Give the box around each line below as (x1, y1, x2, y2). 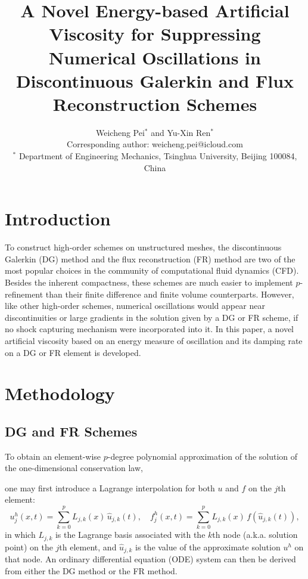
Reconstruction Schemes (52, 91, 257, 116)
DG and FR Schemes (5, 422, 138, 440)
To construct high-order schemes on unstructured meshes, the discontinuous (5, 241, 282, 253)
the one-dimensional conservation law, (5, 462, 143, 474)
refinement (5, 287, 43, 300)
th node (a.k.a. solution (212, 528, 298, 541)
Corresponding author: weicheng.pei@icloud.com (67, 138, 243, 150)
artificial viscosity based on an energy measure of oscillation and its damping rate (5, 334, 303, 346)
